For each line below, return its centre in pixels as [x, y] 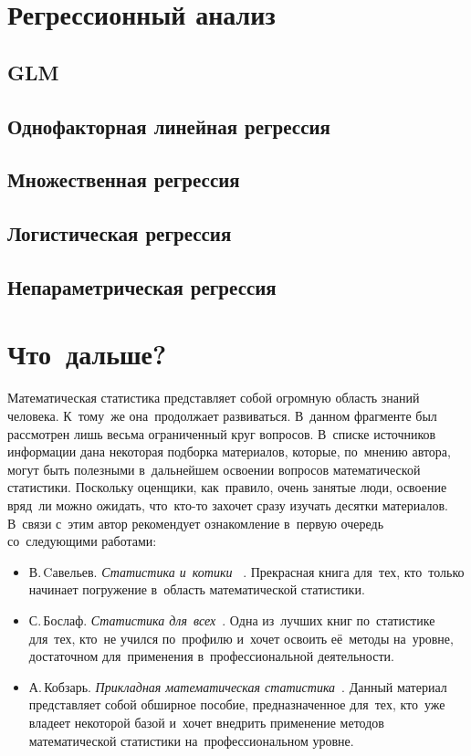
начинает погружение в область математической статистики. [197, 589]
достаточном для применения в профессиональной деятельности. [211, 656]
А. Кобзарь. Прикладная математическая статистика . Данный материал [238, 686]
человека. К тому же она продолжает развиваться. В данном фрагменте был [222, 415]
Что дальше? [87, 354]
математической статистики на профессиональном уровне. [191, 740]
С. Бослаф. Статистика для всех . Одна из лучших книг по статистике [232, 619]
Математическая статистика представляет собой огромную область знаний [214, 398]
